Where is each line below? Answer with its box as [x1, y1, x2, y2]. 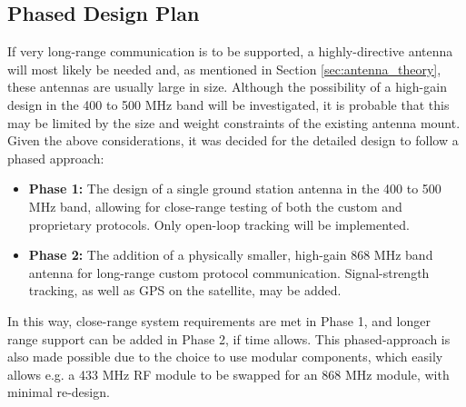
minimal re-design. [7, 382, 110, 402]
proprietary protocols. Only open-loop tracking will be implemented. [28, 214, 410, 233]
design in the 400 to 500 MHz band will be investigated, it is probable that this [7, 94, 450, 114]
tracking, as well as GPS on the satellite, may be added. [28, 281, 342, 300]
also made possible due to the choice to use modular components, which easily [7, 347, 443, 366]
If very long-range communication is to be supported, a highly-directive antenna [7, 42, 453, 61]
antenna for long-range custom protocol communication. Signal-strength [28, 263, 430, 282]
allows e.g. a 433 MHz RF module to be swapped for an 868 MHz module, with [7, 364, 450, 383]
